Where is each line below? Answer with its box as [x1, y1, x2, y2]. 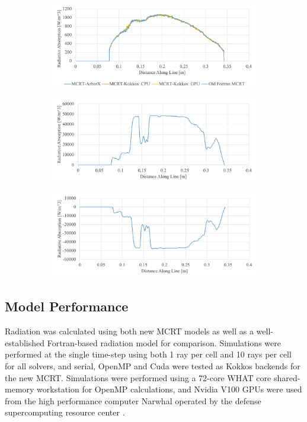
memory [5, 383, 34, 395]
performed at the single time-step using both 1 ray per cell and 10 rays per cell [5, 348, 292, 360]
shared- [273, 371, 300, 384]
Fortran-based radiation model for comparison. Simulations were [47, 336, 281, 349]
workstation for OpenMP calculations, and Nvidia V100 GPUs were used [37, 383, 302, 395]
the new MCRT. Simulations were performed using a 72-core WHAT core [5, 371, 271, 384]
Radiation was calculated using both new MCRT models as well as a [5, 325, 254, 337]
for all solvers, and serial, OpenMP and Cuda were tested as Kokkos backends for [5, 360, 300, 372]
